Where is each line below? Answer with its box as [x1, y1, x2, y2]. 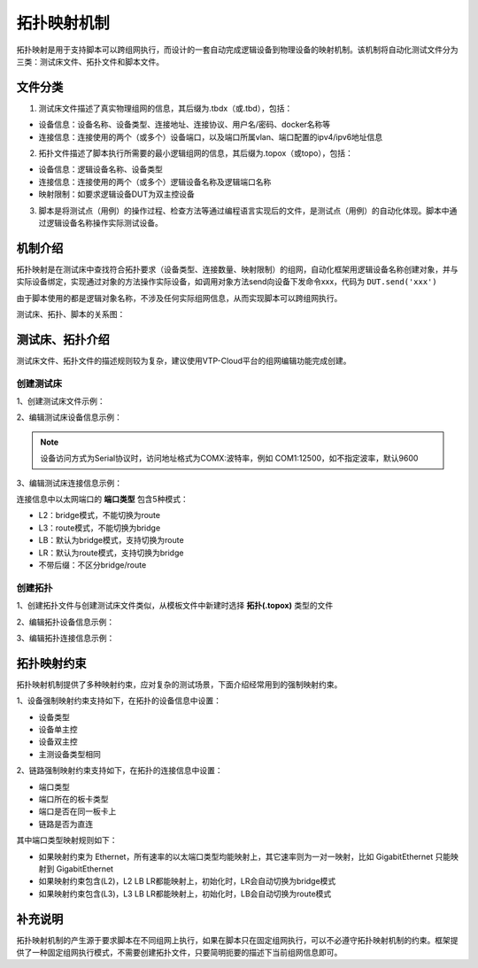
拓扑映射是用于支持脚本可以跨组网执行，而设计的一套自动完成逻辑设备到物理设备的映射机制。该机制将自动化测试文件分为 [16, 44, 459, 55]
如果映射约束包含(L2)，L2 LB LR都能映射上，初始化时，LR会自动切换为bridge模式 [38, 876, 336, 887]
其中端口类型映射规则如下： [16, 835, 118, 846]
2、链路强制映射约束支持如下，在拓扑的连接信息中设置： [16, 765, 223, 776]
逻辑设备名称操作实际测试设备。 [45, 217, 163, 228]
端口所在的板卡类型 [38, 794, 109, 804]
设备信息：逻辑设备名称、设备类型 [38, 164, 163, 174]
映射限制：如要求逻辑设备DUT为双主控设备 [38, 189, 195, 199]
